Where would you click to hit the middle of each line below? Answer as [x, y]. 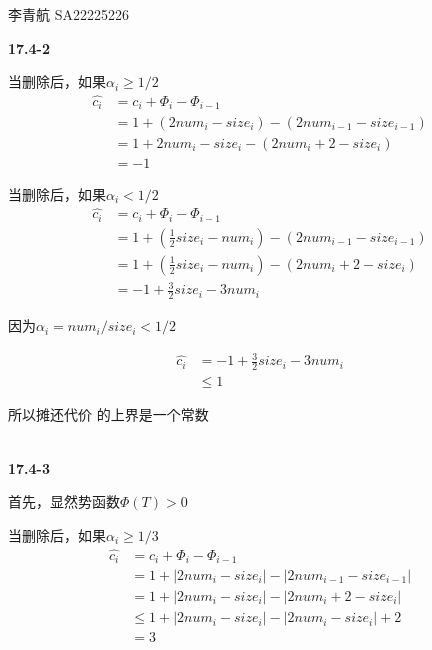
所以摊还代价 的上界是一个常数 [108, 414]
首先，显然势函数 [64, 501]
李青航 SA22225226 [68, 14]
